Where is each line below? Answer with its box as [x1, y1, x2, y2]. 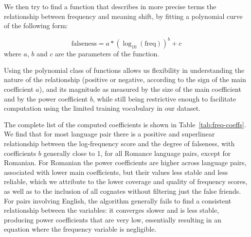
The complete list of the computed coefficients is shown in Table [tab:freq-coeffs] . [4, 119, 246, 129]
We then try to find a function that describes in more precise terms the [4, 1, 216, 11]
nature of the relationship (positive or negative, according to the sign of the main [4, 74, 246, 85]
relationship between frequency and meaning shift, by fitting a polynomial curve [4, 11, 243, 21]
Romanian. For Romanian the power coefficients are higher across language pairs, [4, 157, 247, 168]
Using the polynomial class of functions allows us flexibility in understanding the [4, 65, 245, 75]
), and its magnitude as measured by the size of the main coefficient [39, 84, 241, 94]
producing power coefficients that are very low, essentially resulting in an [4, 214, 221, 224]
